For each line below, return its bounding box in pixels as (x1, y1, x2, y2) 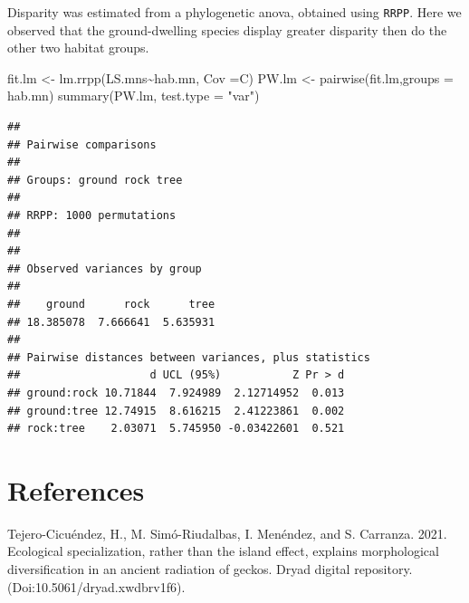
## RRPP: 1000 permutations (7, 209, 177, 222)
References (7, 471, 145, 508)
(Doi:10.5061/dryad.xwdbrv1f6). (7, 577, 186, 596)
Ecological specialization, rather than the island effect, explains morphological (7, 541, 439, 560)
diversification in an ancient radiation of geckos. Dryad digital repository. (7, 560, 413, 579)
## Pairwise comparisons (7, 138, 157, 151)
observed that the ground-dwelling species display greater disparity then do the (7, 20, 447, 39)
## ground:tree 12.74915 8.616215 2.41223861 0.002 (7, 404, 345, 417)
